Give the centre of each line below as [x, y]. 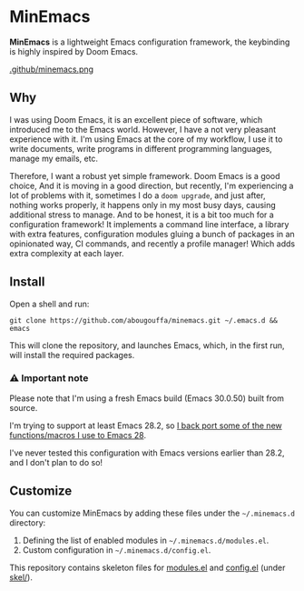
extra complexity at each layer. [67, 253]
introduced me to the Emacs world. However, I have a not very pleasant [143, 129]
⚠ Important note [49, 378]
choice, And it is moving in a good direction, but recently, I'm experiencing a [152, 185]
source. [24, 407]
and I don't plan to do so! [56, 462]
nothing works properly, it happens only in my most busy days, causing [143, 205]
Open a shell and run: [49, 304]
